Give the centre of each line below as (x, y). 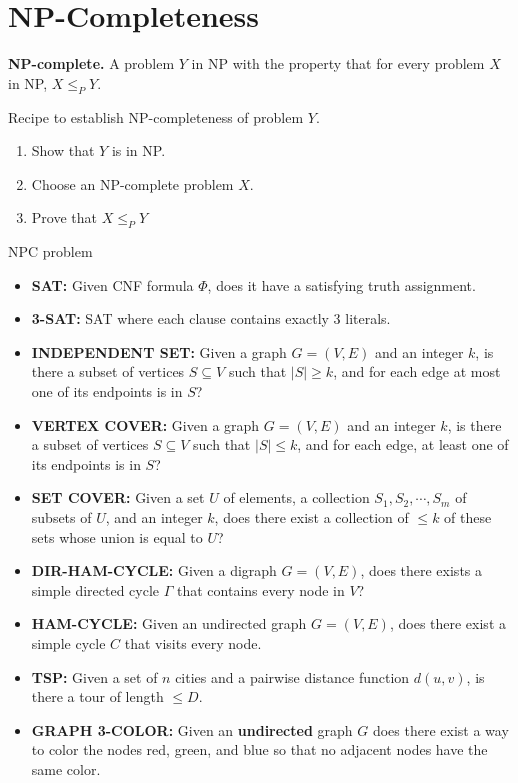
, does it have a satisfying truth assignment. (341, 284)
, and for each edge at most (417, 371)
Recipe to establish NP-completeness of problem (156, 116)
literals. (368, 318)
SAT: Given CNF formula (112, 284)
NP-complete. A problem (91, 63)
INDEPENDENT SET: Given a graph (159, 351)
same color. (66, 768)
